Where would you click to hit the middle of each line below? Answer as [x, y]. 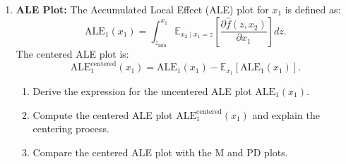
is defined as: [313, 9]
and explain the [286, 114]
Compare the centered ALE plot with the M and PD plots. [160, 152]
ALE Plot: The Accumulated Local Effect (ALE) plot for [142, 9]
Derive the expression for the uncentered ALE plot [142, 90]
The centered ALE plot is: [72, 54]
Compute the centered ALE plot [103, 114]
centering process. [71, 128]
